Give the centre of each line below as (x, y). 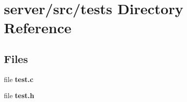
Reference (38, 28)
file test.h (19, 95)
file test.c (19, 79)
